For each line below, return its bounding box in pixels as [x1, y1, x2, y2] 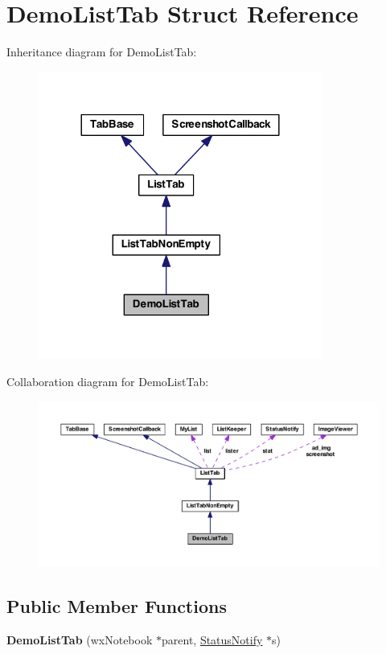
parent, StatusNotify [162, 631, 263, 648]
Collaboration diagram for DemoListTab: [6, 373, 209, 390]
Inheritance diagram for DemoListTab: [6, 43, 197, 60]
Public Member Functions [6, 594, 227, 619]
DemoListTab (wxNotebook [6, 631, 153, 648]
